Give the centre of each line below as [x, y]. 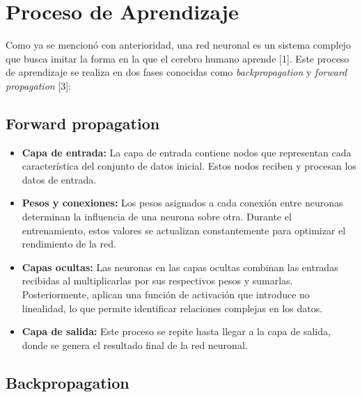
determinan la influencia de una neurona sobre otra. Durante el [157, 217]
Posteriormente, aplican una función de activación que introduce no [166, 294]
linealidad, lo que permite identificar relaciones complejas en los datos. [172, 308]
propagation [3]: [39, 85]
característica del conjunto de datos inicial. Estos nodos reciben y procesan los [189, 166]
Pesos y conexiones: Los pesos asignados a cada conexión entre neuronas [182, 203]
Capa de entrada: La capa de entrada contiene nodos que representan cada [187, 152]
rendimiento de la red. [69, 244]
